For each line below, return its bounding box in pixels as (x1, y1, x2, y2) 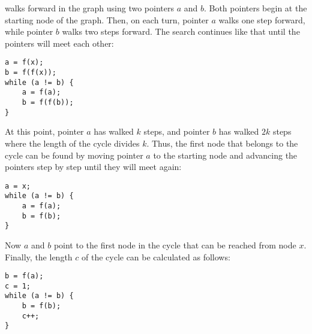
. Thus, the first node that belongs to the (146, 136, 298, 149)
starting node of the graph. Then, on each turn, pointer (5, 13, 209, 26)
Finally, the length (5, 250, 73, 263)
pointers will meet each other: (5, 37, 114, 49)
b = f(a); (5, 272, 44, 281)
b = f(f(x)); (5, 68, 56, 77)
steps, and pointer (143, 125, 210, 138)
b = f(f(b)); (22, 98, 74, 107)
